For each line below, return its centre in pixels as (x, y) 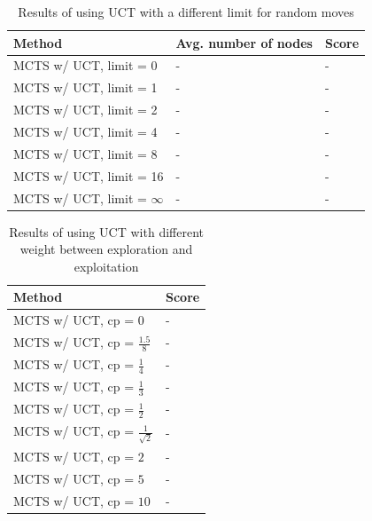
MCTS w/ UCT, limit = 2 (85, 110)
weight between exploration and (106, 249)
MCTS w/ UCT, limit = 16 (89, 175)
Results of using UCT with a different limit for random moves (186, 12)
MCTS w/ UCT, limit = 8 (85, 153)
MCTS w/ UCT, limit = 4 (85, 131)
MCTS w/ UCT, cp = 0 (79, 320)
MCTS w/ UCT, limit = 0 (85, 65)
